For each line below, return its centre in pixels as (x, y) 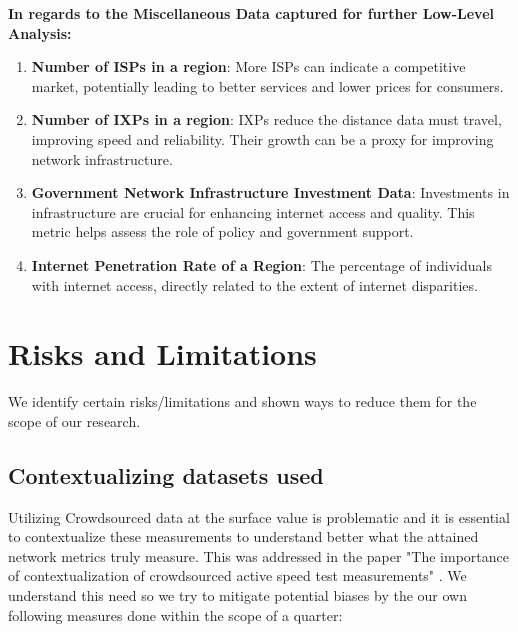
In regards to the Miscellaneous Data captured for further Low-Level (251, 13)
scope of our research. (74, 420)
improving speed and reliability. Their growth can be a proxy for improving (262, 138)
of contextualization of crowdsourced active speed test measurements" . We (237, 575)
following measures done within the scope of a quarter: (175, 614)
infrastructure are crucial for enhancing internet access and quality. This (253, 211)
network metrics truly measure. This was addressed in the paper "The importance (258, 555)
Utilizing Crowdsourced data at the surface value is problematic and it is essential (259, 516)
